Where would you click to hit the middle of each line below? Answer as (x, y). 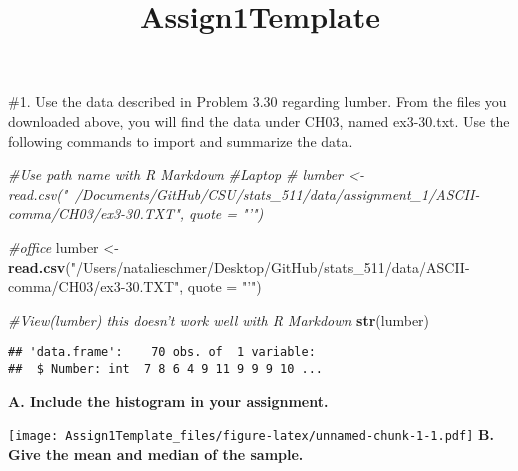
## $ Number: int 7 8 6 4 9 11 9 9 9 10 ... (165, 368)
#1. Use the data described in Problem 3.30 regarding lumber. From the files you (257, 101)
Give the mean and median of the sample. (156, 453)
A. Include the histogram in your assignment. (168, 400)
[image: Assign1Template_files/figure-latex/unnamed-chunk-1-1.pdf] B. (251, 434)
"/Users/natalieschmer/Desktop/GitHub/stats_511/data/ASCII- (270, 266)
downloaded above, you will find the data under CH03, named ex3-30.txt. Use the (259, 120)
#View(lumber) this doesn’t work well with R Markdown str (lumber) (219, 319)
